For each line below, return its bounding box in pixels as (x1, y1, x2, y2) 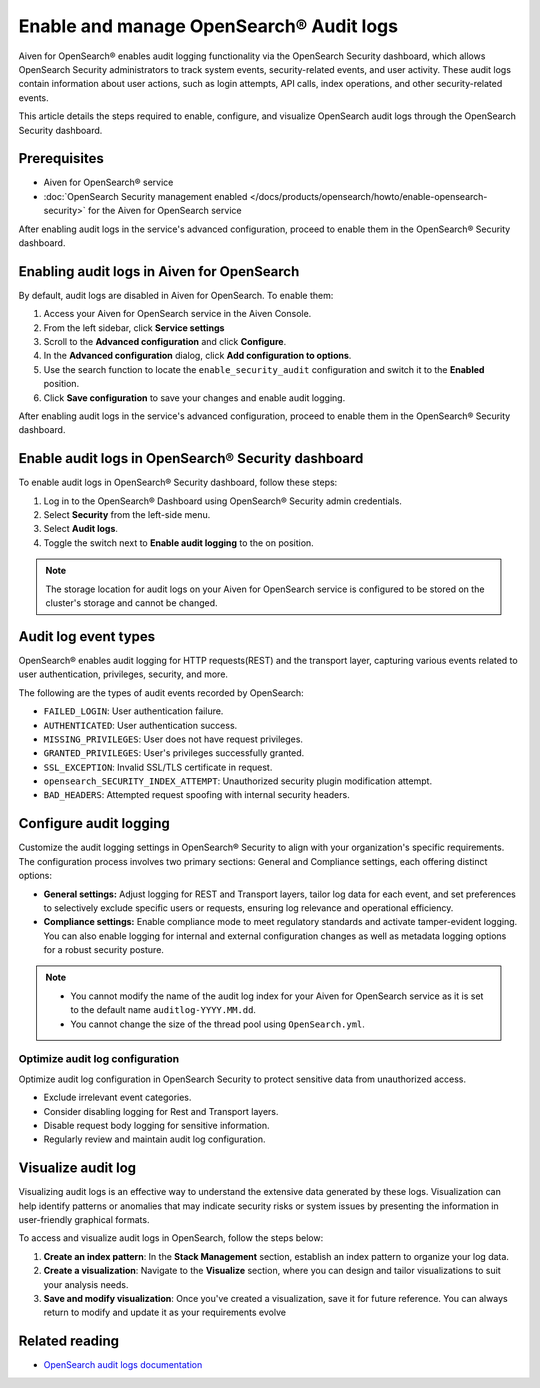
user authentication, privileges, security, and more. (18, 668, 229, 680)
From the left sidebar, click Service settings (43, 321, 225, 334)
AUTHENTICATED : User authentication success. (43, 719, 238, 731)
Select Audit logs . (43, 523, 119, 535)
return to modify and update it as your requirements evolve (43, 1306, 287, 1319)
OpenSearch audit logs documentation (43, 1359, 203, 1371)
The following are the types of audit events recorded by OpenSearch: (18, 686, 304, 699)
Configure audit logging (18, 815, 170, 832)
